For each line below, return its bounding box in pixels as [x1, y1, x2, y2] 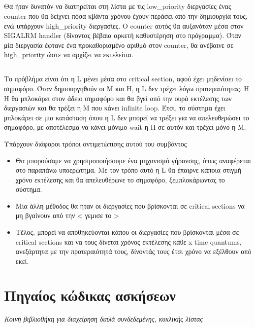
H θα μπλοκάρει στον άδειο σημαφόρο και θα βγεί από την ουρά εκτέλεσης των [4, 93, 232, 103]
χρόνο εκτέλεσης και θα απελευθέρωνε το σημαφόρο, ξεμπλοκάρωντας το [15, 174, 225, 184]
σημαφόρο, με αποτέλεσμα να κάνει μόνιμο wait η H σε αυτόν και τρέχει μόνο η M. [4, 122, 246, 132]
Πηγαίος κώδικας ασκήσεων [4, 285, 176, 305]
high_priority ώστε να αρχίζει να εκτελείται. [4, 49, 134, 60]
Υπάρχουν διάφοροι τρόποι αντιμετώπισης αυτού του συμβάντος [4, 138, 187, 148]
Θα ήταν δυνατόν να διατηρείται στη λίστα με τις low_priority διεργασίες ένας [4, 1, 231, 11]
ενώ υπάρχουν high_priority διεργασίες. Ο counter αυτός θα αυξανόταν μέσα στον [4, 20, 244, 31]
